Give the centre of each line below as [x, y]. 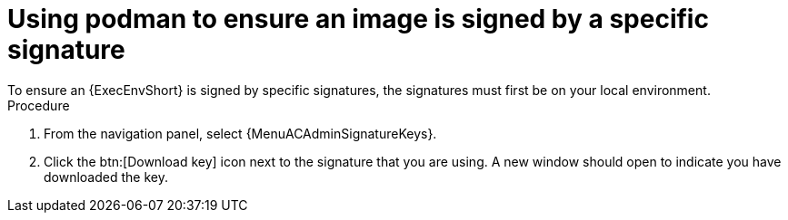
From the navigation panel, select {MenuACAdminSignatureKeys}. [240, 133]
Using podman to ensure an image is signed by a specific [358, 19]
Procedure [39, 105]
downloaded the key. [106, 177]
